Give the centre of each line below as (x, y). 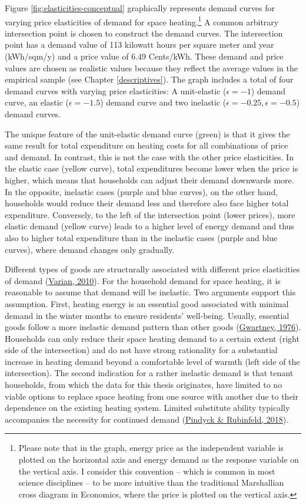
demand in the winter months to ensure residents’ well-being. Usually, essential (147, 315)
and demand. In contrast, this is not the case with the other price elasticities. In (149, 157)
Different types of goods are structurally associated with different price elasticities (152, 269)
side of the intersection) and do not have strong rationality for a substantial (141, 350)
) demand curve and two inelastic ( (163, 102)
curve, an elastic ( (37, 102)
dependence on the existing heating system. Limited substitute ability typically (147, 408)
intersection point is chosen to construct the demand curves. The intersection (144, 33)
